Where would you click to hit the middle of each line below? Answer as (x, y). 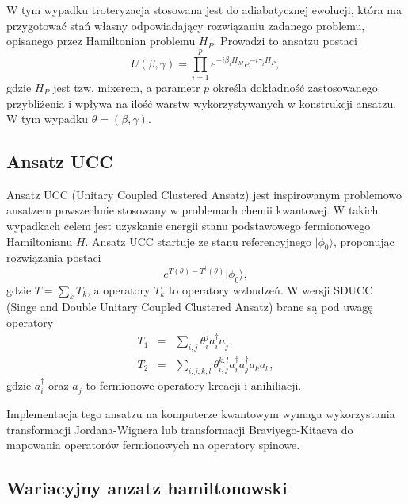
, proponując (364, 241)
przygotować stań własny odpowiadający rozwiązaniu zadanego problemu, (186, 25)
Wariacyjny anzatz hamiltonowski (147, 488)
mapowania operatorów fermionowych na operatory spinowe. (153, 445)
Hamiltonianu (40, 241)
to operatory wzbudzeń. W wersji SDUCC (271, 289)
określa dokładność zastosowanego (295, 87)
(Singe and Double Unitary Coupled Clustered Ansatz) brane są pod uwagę (190, 307)
